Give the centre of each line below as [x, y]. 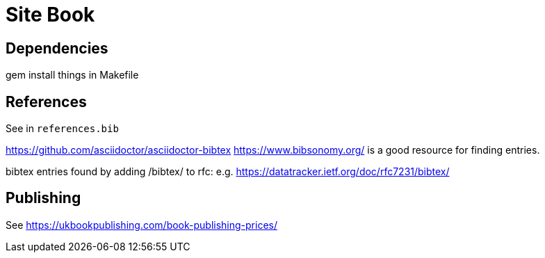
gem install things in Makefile [72, 75]
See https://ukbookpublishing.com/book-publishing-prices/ [142, 225]
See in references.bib [62, 129]
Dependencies [57, 48]
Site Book [50, 15]
